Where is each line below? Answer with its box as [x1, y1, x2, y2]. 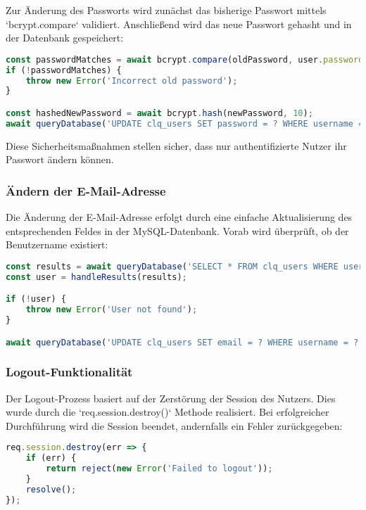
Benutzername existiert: [6, 237, 108, 252]
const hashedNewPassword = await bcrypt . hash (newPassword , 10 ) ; [6, 108, 313, 118]
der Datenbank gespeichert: [6, 30, 124, 45]
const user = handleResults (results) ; [6, 272, 187, 282]
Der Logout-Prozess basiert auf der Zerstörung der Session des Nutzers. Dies [6, 390, 336, 405]
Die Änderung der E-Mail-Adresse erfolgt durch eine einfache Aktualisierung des [6, 210, 353, 224]
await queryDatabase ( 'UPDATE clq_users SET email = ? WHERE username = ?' [6, 337, 364, 348]
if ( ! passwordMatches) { [6, 65, 122, 75]
